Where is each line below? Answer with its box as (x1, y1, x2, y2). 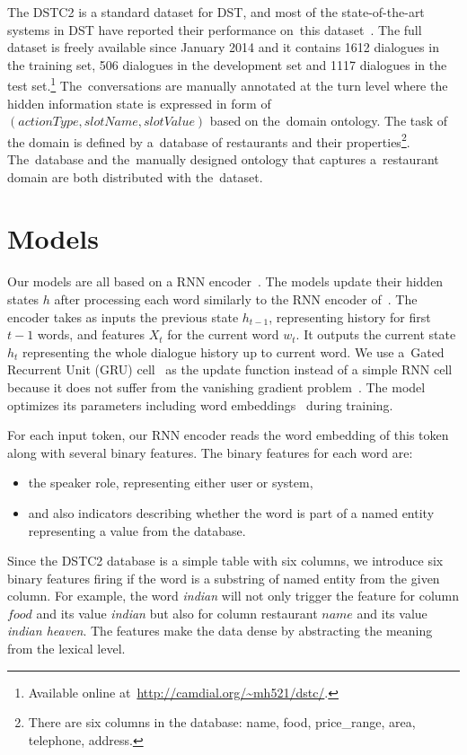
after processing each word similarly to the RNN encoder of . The (54, 289, 418, 308)
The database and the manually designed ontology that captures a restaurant (7, 150, 439, 169)
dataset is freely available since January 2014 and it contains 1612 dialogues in (7, 38, 439, 57)
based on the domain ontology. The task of (209, 111, 448, 130)
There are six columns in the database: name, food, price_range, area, (28, 713, 416, 732)
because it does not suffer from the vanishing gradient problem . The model (7, 377, 426, 396)
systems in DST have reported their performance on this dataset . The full (7, 20, 422, 39)
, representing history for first (269, 307, 431, 326)
